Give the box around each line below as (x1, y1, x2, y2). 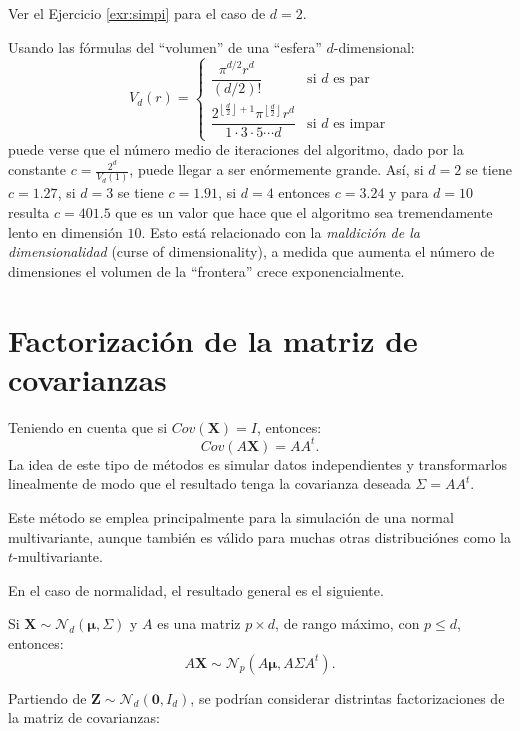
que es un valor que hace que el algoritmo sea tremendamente (115, 201, 493, 222)
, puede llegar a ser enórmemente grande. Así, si (129, 159, 424, 180)
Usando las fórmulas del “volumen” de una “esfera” (8, 36, 322, 57)
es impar (333, 116, 386, 131)
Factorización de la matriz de (8, 319, 418, 360)
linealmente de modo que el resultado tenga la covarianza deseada (8, 473, 411, 494)
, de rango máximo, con (275, 613, 420, 634)
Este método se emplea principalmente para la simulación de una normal (8, 506, 454, 527)
